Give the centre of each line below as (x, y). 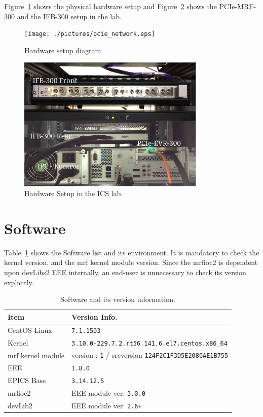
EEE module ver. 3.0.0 (108, 393)
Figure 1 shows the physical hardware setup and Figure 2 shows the (110, 6)
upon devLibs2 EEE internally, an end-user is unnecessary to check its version (125, 272)
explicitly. (19, 282)
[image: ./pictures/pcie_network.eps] (90, 34)
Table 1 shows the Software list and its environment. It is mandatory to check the (132, 252)
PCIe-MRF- (238, 6)
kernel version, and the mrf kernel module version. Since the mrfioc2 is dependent (131, 262)
